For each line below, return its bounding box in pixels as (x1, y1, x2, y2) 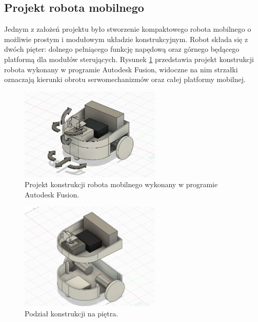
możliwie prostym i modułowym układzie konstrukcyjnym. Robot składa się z (4, 33, 248, 44)
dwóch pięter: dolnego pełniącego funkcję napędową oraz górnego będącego (4, 44, 240, 54)
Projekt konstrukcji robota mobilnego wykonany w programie (25, 179, 218, 190)
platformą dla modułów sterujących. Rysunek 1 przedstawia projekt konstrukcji (4, 53, 254, 64)
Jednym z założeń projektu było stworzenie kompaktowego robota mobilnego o (4, 24, 251, 34)
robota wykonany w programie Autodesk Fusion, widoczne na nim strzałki (4, 64, 238, 74)
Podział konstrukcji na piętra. (25, 308, 118, 318)
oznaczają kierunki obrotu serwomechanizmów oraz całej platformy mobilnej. (4, 74, 246, 85)
